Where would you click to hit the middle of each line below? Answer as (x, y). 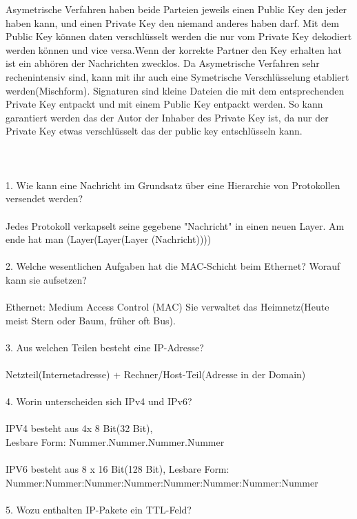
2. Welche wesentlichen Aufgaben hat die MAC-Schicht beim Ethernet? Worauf (173, 266)
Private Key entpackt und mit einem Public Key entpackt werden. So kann (164, 104)
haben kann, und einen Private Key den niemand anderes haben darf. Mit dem (172, 22)
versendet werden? (44, 198)
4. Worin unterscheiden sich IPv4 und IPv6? (99, 401)
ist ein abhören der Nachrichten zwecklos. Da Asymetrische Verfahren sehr (163, 63)
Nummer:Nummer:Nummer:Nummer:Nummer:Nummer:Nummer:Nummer (162, 482)
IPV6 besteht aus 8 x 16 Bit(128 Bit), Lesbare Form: (118, 469)
